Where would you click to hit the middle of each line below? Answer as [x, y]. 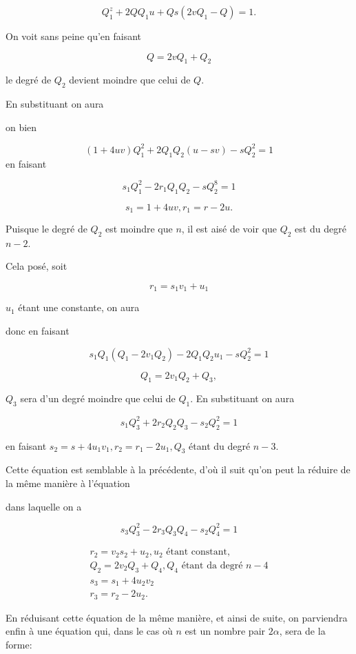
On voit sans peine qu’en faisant [74, 36]
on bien [21, 127]
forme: [19, 644]
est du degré [321, 229]
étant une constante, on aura [79, 307]
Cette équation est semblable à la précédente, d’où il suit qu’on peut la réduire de [178, 469]
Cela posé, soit [36, 266]
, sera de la [302, 631]
